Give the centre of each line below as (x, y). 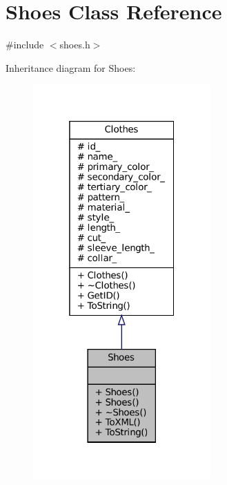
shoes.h (75, 45)
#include (25, 45)
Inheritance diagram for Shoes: (71, 67)
